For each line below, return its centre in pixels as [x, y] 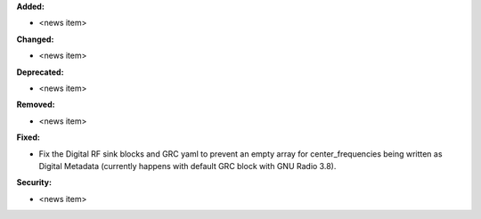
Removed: [36, 105]
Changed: [35, 39]
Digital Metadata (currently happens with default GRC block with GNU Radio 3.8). [188, 166]
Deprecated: [40, 72]
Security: [34, 182]
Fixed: [28, 137]
